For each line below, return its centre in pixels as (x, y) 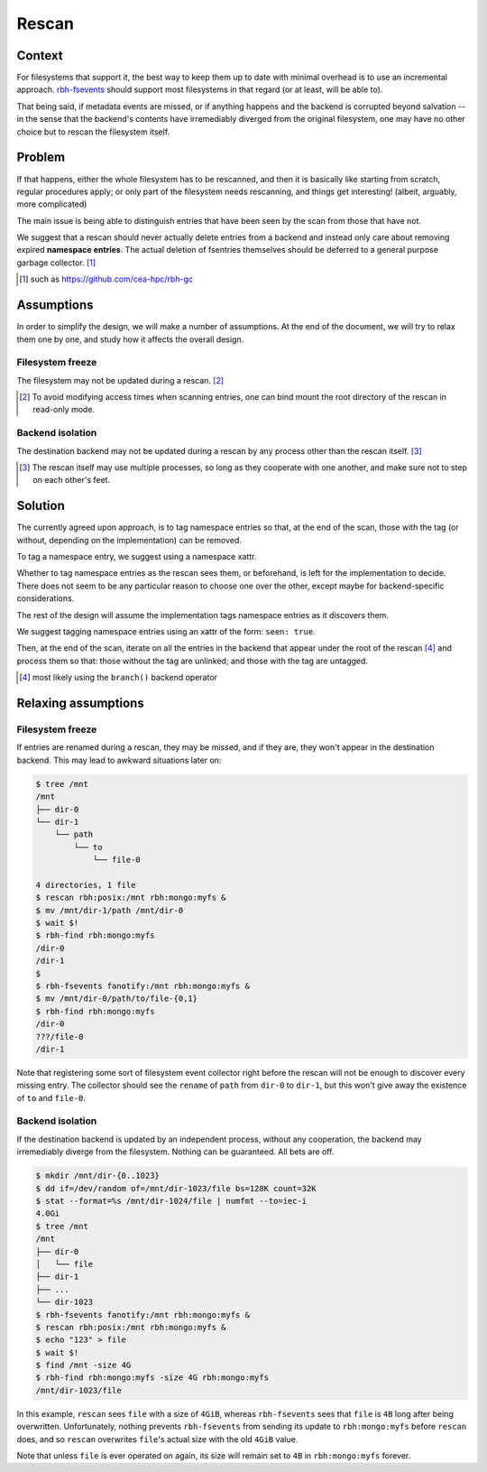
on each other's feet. (72, 480)
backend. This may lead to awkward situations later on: (119, 760)
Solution (41, 506)
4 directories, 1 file (86, 885)
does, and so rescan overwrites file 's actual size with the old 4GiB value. (157, 1439)
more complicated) (52, 204)
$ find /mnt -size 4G (83, 1366)
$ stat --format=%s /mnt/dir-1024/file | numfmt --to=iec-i (171, 1201)
